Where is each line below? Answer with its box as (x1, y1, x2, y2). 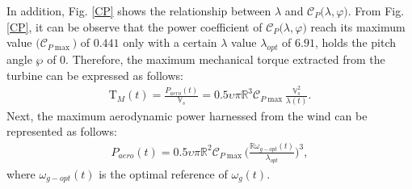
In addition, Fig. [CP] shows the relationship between (6, 2, 271, 19)
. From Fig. (347, 2, 405, 19)
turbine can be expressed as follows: (6, 66, 183, 83)
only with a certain (123, 34, 217, 51)
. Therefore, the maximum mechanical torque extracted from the (65, 50, 385, 67)
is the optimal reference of (99, 165, 228, 182)
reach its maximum (310, 18, 406, 35)
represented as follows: (6, 123, 117, 140)
